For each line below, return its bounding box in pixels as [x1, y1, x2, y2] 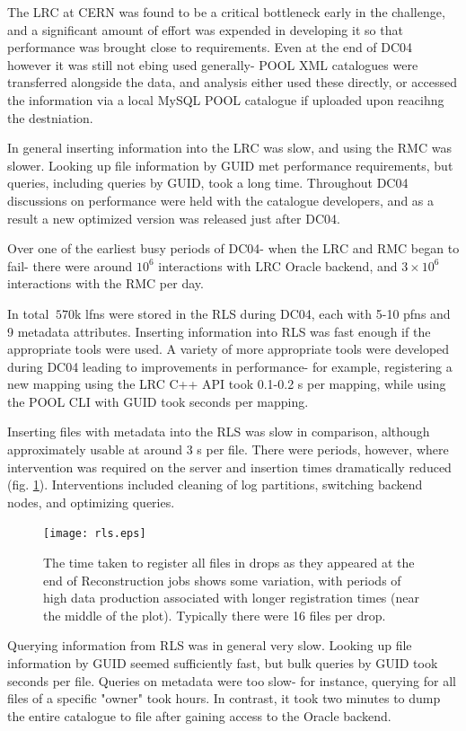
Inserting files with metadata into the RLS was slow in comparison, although [7, 422, 430, 441]
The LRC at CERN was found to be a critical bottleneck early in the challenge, [7, 3, 445, 21]
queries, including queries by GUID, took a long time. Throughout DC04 [7, 173, 409, 192]
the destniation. [7, 108, 93, 127]
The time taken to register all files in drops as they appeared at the [43, 553, 415, 572]
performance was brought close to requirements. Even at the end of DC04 [7, 38, 413, 57]
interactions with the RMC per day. [7, 274, 204, 293]
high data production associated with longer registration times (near [43, 588, 419, 607]
